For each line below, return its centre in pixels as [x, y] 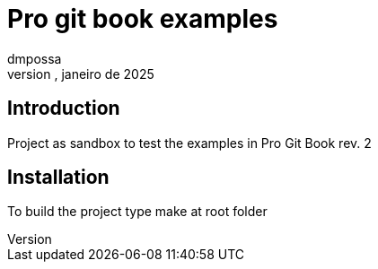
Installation [58, 178]
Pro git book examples [143, 19]
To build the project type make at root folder [137, 212]
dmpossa [35, 58]
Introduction [64, 108]
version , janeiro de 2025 [81, 74]
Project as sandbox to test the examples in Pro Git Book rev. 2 [189, 143]
